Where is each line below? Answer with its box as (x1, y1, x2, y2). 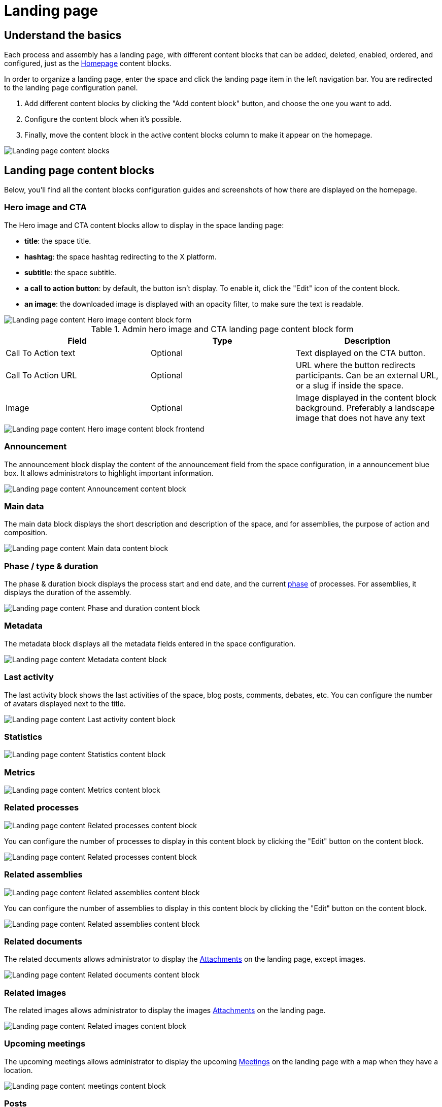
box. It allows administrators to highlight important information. (4, 468, 214, 477)
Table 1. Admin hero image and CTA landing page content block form (91, 323, 354, 334)
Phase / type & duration (4, 561, 98, 571)
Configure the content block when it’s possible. (24, 115, 182, 124)
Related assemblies (4, 869, 83, 880)
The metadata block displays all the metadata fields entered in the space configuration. (4, 639, 296, 648)
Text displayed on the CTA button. (295, 347, 426, 358)
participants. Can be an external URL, (295, 370, 438, 380)
